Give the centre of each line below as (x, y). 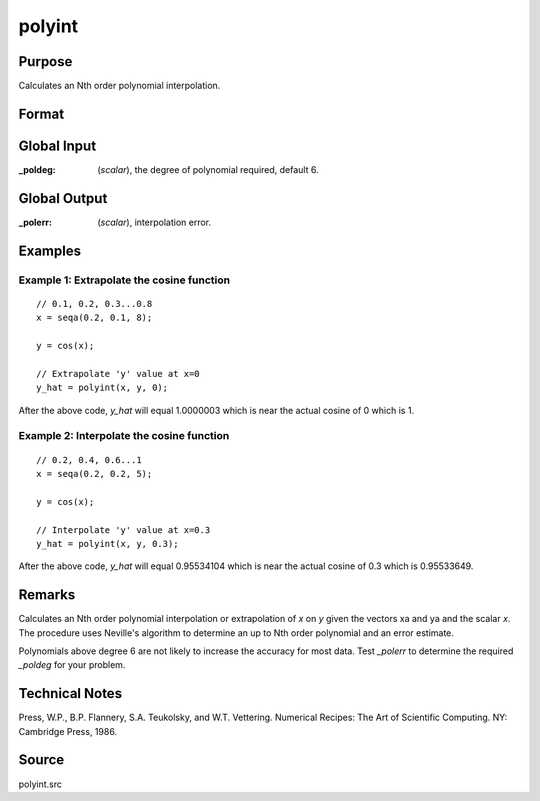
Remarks (47, 595)
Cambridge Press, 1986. (68, 731)
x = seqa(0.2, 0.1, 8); (94, 318)
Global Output (63, 198)
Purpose (45, 61)
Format (41, 113)
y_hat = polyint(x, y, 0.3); (107, 543)
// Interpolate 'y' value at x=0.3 (123, 529)
